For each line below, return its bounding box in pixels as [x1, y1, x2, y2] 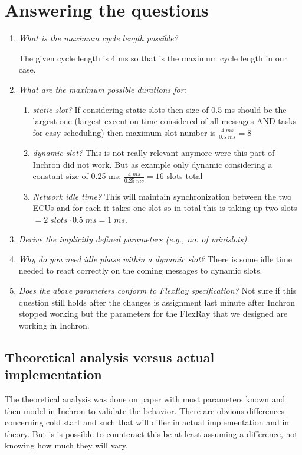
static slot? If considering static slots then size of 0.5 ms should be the [32, 103, 287, 115]
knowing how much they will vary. [5, 439, 128, 451]
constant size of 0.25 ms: [32, 170, 122, 182]
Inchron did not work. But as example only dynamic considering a [32, 158, 273, 170]
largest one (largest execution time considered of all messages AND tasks [32, 115, 297, 127]
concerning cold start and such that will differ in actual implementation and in [5, 416, 290, 428]
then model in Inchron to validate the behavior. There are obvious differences [5, 404, 285, 417]
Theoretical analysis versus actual [5, 347, 215, 366]
